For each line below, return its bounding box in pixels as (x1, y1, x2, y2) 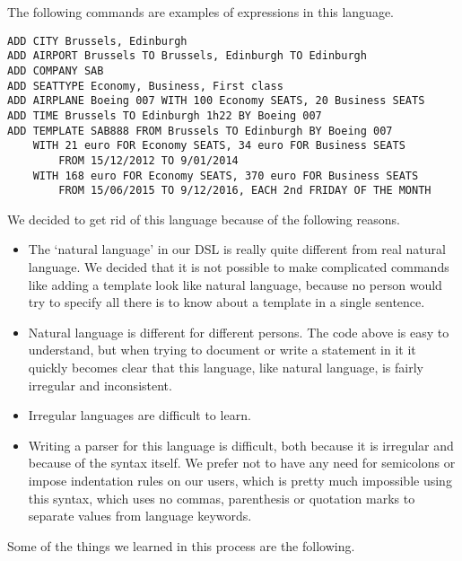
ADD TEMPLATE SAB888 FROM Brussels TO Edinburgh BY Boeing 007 (7, 124, 393, 137)
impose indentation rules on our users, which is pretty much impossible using (28, 470, 452, 489)
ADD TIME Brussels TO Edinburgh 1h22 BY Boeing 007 (7, 109, 322, 122)
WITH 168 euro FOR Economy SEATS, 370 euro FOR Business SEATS (32, 169, 419, 182)
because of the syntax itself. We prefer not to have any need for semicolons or (28, 453, 456, 472)
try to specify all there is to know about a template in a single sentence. (28, 293, 425, 311)
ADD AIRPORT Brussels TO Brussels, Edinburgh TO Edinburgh (7, 49, 367, 63)
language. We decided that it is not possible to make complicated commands (28, 258, 449, 276)
